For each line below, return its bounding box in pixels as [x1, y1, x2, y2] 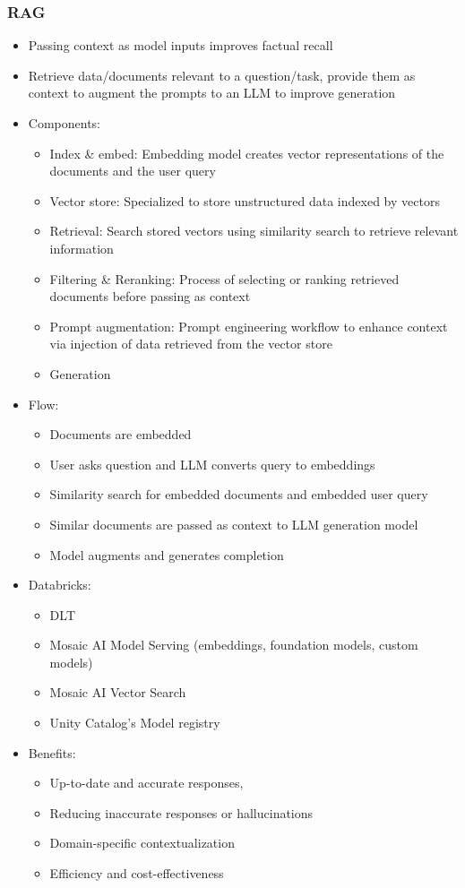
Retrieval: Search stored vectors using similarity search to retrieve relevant [49, 221, 459, 240]
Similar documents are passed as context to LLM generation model [49, 514, 418, 533]
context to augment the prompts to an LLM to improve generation [28, 83, 396, 102]
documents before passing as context [49, 287, 251, 306]
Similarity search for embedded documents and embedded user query [49, 485, 428, 504]
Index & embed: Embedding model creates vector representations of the [49, 143, 444, 162]
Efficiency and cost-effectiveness [49, 864, 224, 883]
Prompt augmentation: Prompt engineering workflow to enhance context [49, 316, 448, 335]
